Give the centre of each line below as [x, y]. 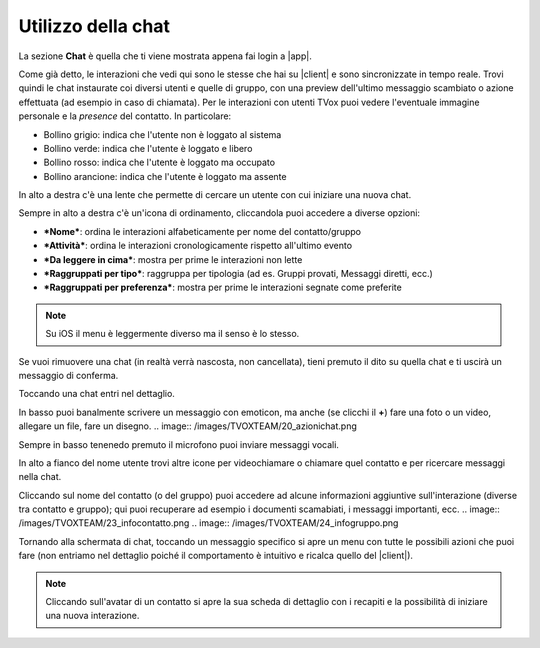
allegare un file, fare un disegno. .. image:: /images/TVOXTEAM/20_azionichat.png [187, 426]
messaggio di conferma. [68, 375]
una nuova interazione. [92, 616]
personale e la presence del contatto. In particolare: [125, 116]
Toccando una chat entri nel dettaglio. [96, 394]
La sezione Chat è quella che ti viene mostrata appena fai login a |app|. [165, 56]
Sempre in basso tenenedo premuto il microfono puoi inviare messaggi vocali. [179, 444]
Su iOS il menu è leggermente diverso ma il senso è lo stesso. [172, 334]
